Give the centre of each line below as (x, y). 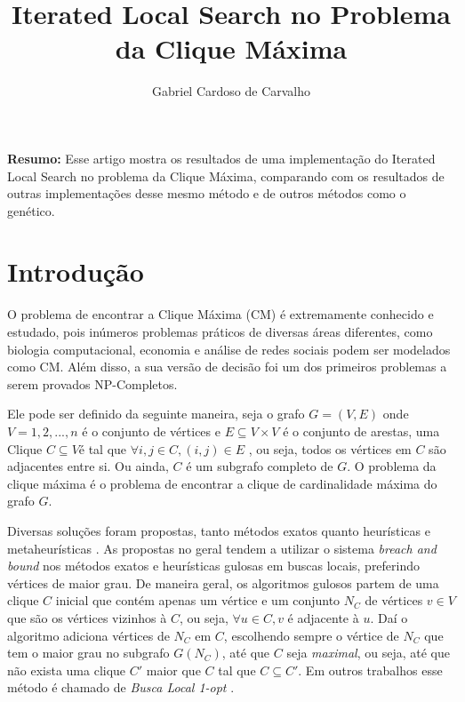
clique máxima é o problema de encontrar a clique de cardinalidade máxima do (222, 483)
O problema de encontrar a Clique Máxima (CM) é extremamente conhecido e (220, 314)
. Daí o (389, 617)
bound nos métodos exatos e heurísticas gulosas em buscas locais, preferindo (214, 566)
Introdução (76, 271)
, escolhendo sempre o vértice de (311, 635)
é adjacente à (323, 617)
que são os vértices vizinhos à (87, 617)
